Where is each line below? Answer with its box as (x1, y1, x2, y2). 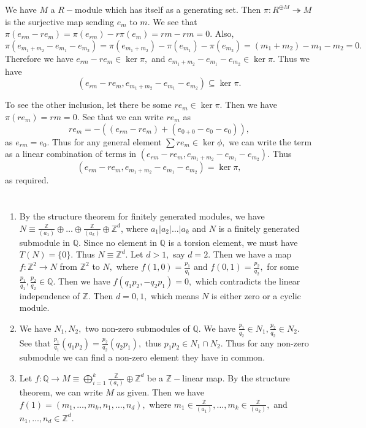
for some (267, 260, 299, 273)
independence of (19, 289, 80, 302)
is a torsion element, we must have (168, 235, 298, 248)
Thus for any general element (51, 135, 162, 148)
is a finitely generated (218, 221, 300, 234)
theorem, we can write (19, 386, 103, 399)
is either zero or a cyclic (211, 289, 301, 302)
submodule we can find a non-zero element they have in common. (19, 351, 265, 364)
